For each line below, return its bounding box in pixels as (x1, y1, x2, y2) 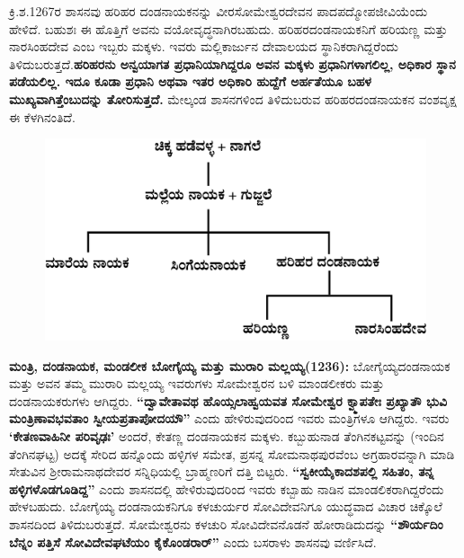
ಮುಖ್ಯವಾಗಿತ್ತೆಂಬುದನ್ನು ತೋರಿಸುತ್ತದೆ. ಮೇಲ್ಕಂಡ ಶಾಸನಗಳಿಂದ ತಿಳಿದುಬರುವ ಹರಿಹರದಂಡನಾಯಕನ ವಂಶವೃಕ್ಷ (9, 89, 457, 108)
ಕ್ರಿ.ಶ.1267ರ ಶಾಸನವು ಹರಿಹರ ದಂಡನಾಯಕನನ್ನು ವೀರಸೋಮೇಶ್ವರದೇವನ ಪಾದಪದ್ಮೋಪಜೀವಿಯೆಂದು (9, 2, 428, 20)
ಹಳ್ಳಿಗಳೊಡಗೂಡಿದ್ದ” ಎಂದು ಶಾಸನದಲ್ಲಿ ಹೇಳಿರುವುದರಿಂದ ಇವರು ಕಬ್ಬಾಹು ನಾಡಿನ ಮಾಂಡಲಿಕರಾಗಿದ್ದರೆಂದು (9, 479, 444, 498)
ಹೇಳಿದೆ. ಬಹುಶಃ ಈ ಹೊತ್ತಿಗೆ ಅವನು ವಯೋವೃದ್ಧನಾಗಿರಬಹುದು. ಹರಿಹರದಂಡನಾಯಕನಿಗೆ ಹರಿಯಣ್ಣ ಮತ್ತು (9, 19, 448, 38)
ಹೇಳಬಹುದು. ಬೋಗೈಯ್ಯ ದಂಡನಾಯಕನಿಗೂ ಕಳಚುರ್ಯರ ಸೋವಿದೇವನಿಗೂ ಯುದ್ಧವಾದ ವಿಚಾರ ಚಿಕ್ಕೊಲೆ (9, 497, 442, 516)
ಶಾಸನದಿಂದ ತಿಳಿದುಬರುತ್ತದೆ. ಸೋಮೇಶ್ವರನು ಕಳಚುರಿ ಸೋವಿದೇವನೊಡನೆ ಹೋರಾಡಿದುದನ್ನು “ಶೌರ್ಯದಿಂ (9, 514, 443, 533)
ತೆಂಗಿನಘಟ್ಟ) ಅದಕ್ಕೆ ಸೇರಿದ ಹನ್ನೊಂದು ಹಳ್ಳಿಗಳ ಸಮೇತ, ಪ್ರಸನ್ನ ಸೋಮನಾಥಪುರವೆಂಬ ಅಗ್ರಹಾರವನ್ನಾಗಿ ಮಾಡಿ (9, 444, 455, 463)
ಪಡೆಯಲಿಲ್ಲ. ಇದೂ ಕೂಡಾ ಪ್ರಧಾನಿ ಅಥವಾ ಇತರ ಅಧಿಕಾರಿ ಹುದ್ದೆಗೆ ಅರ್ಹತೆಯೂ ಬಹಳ (9, 72, 371, 91)
